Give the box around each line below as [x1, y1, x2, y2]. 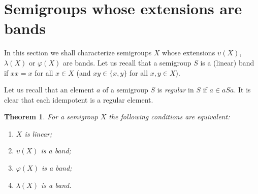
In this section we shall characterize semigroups [4, 47, 152, 58]
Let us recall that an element [4, 84, 94, 95]
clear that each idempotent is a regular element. [4, 94, 153, 105]
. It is [234, 84, 251, 95]
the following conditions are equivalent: [109, 111, 230, 122]
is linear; [24, 128, 52, 139]
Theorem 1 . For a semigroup [4, 111, 98, 122]
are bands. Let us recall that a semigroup [62, 57, 191, 68]
